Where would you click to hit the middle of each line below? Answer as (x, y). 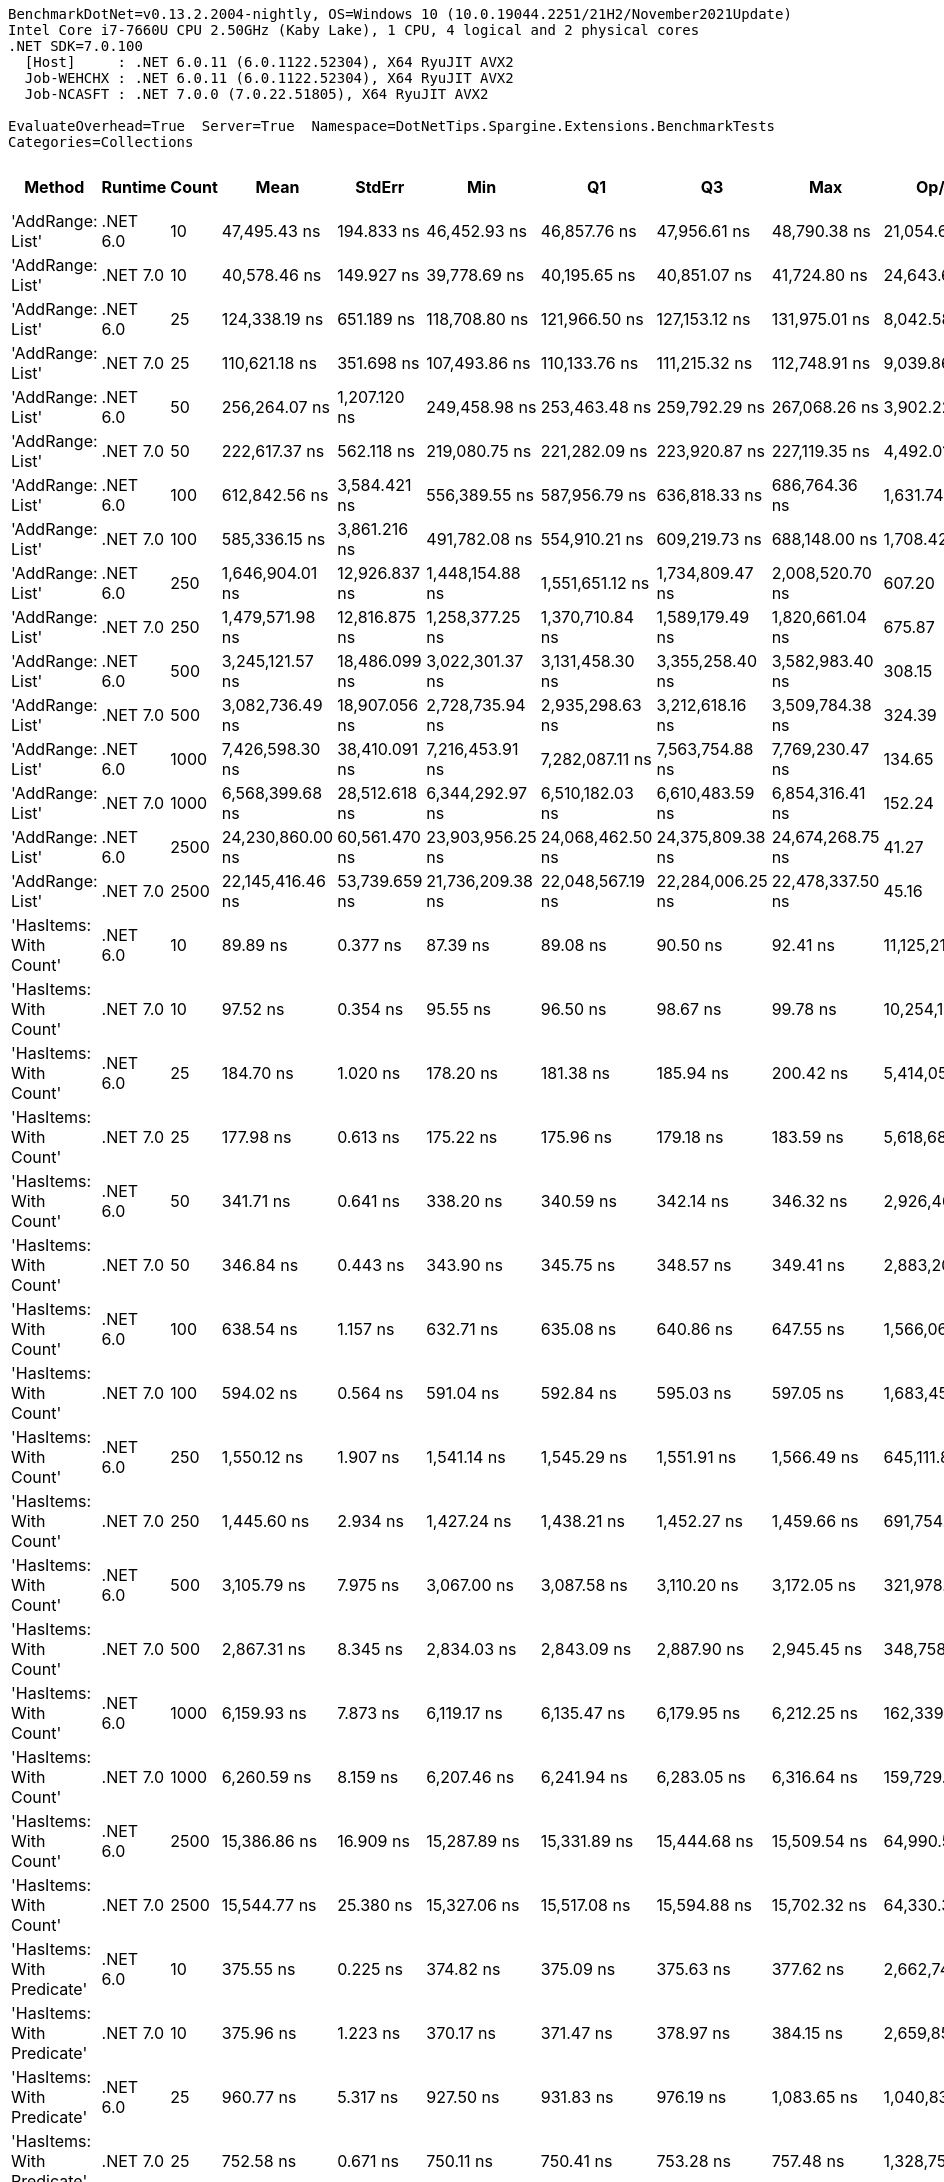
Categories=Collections (101, 142)
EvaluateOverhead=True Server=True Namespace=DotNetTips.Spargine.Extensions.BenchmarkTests (392, 126)
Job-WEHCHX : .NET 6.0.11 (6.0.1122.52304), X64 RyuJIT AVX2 (269, 78)
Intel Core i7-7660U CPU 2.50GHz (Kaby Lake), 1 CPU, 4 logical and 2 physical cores (354, 30)
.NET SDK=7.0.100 (75, 46)
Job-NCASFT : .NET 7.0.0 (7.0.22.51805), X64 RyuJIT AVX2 (256, 94)
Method (54, 187)
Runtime (134, 187)
